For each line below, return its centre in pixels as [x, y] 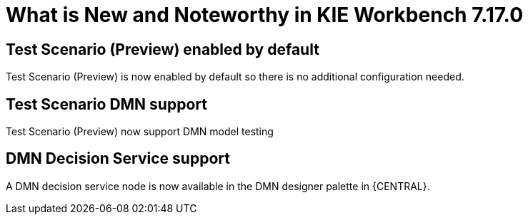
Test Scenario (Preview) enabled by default [163, 49]
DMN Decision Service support [118, 159]
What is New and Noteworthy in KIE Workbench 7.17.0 [265, 15]
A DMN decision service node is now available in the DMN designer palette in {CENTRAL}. [218, 186]
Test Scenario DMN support [106, 104]
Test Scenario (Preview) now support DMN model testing [140, 132]
